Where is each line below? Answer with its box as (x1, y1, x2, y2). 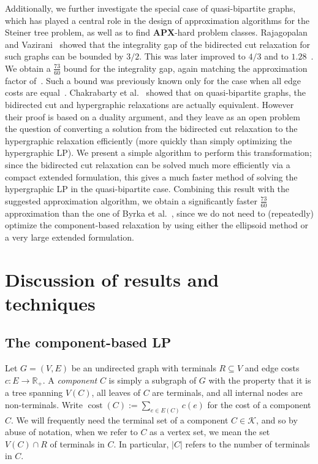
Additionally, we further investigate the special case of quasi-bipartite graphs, (5, 2, 296, 14)
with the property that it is (208, 373, 311, 386)
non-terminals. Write (5, 398, 83, 411)
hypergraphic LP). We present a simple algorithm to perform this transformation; (5, 146, 312, 159)
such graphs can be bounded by (5, 50, 124, 63)
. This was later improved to (139, 50, 246, 63)
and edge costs (244, 362, 300, 374)
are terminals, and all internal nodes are (152, 386, 303, 399)
